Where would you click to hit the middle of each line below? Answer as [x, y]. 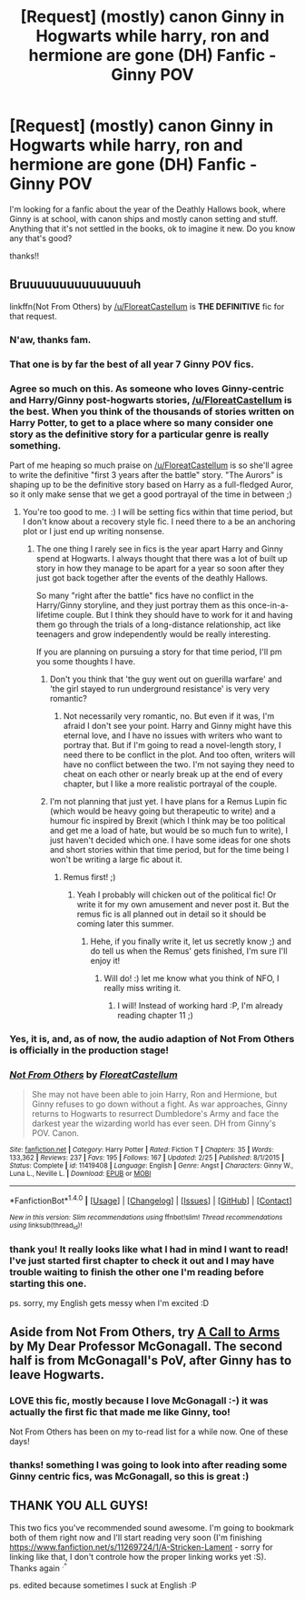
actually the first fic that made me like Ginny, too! [120, 1412]
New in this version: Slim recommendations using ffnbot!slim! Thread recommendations [146, 1217]
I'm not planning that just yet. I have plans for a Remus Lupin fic [168, 801]
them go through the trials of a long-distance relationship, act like [158, 624]
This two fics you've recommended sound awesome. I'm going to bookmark [152, 1527]
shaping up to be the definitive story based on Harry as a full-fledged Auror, [151, 484]
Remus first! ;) [89, 876]
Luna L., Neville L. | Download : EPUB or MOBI [80, 1174]
